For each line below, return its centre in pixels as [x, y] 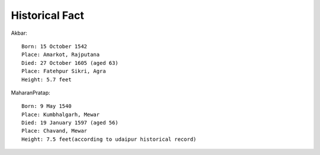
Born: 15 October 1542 [55, 46]
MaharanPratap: [31, 93]
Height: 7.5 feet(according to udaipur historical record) [109, 139]
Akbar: [19, 33]
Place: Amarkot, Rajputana [61, 55]
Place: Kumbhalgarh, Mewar [61, 114]
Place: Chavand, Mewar [55, 131]
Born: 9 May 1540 [47, 106]
